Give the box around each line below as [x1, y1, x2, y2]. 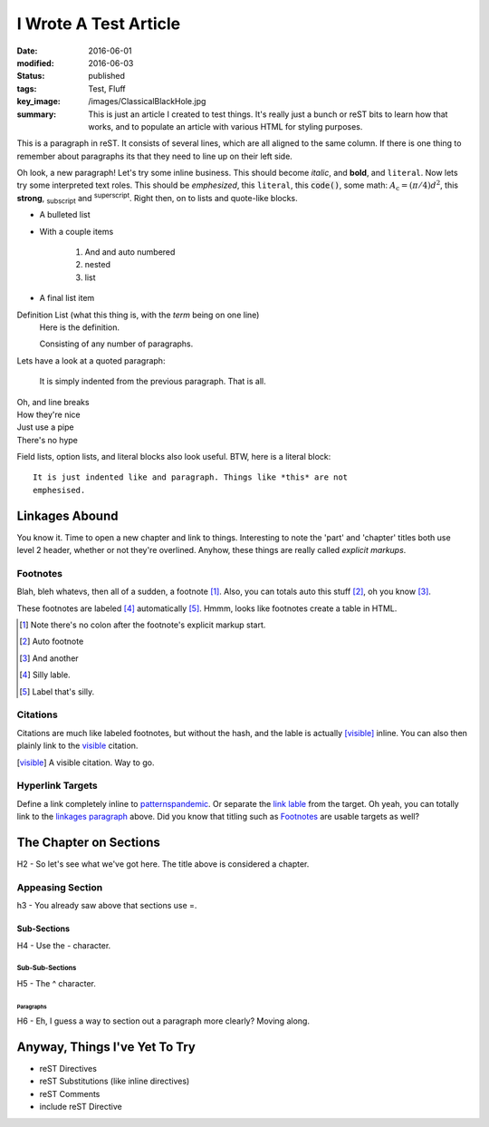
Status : [16, 71, 45, 82]
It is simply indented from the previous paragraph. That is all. [39, 376, 266, 387]
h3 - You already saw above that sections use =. [16, 900, 197, 911]
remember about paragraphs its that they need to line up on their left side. [16, 151, 293, 161]
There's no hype [16, 434, 79, 445]
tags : [16, 83, 37, 94]
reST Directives [39, 1064, 97, 1074]
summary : [16, 109, 57, 120]
